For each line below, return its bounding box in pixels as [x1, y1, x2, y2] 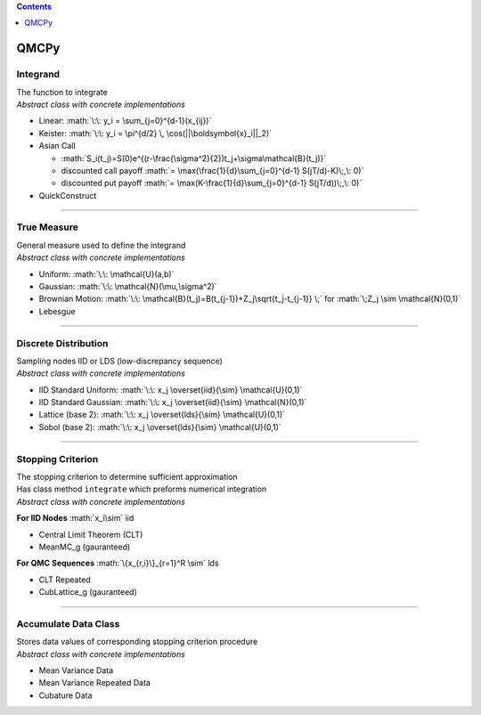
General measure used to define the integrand [16, 240, 186, 250]
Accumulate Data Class [16, 617, 120, 630]
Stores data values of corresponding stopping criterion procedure [16, 637, 258, 647]
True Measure [16, 221, 79, 233]
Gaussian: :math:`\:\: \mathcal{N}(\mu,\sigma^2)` [38, 280, 217, 291]
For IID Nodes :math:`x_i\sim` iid [16, 513, 135, 524]
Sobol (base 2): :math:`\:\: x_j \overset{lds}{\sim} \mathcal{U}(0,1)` [38, 421, 282, 432]
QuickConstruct [38, 190, 97, 200]
